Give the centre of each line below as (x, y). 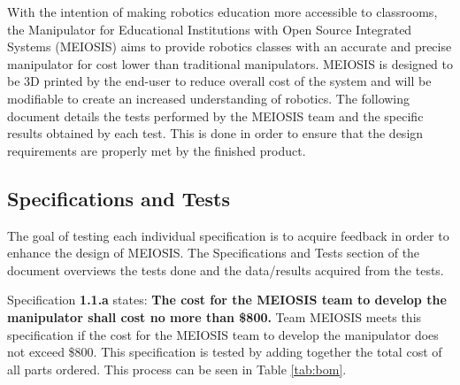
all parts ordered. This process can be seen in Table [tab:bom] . (177, 369)
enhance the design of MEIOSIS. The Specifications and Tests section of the (214, 253)
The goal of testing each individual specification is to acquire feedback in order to (228, 235)
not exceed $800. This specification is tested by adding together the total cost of (225, 352)
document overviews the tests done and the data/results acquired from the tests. (226, 269)
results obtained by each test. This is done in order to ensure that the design (215, 133)
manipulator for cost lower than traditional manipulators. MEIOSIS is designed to (230, 63)
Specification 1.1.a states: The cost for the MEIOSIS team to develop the (227, 300)
